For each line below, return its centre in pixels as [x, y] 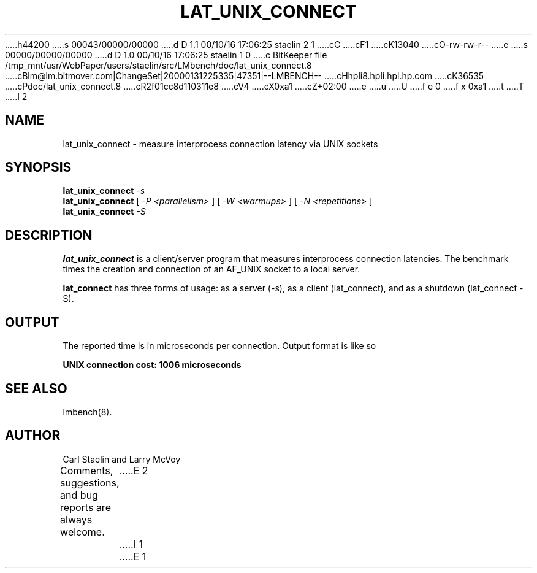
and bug [79, 495]
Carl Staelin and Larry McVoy [122, 459]
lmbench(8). [87, 412]
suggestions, [90, 483]
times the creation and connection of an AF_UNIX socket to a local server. [211, 269]
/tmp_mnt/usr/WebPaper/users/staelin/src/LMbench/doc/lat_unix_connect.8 [158, 65]
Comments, [87, 470]
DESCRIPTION [49, 235]
